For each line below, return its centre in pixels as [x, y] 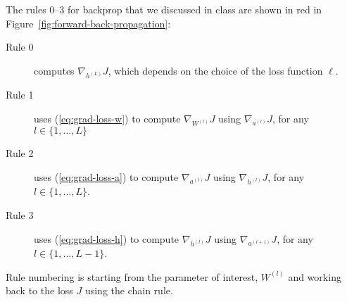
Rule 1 [20, 95]
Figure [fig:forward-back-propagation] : [88, 23]
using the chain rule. [129, 290]
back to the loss [39, 290]
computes [54, 70]
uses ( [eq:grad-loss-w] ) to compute [107, 118]
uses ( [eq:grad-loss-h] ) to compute [107, 238]
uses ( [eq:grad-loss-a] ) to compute [106, 176]
